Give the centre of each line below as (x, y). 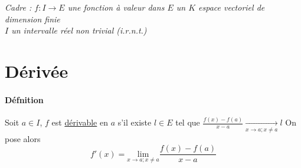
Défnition (24, 99)
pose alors (23, 138)
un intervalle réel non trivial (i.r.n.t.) (79, 30)
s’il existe (135, 122)
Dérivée (37, 70)
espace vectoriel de (232, 7)
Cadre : (18, 7)
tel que (188, 122)
